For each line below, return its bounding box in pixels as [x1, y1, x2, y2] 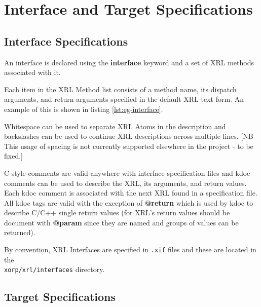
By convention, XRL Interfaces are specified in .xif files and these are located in [4, 244, 256, 255]
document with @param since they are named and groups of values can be [4, 217, 239, 227]
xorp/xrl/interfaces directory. [4, 264, 105, 275]
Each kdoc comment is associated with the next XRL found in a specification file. [4, 187, 257, 198]
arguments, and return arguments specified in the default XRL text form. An [4, 94, 244, 104]
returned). [4, 227, 35, 238]
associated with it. [4, 67, 61, 78]
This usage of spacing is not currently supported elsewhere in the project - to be [4, 140, 253, 151]
